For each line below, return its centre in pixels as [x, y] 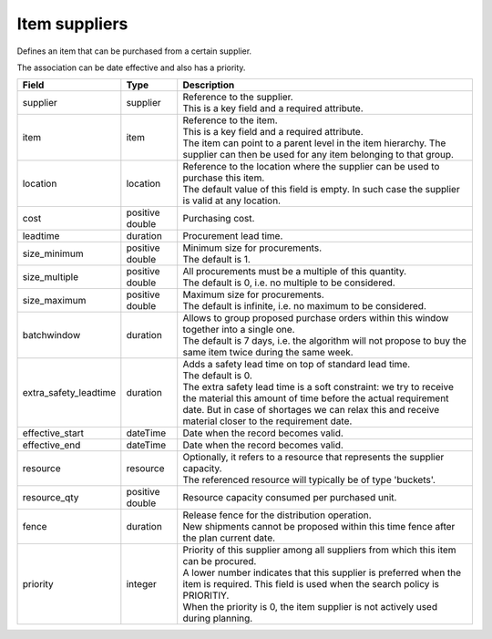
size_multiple [51, 277]
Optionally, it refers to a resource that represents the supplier [313, 458]
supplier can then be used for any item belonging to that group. [318, 155]
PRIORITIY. [206, 595]
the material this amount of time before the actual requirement [316, 398]
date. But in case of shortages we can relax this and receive [311, 410]
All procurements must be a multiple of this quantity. [295, 272]
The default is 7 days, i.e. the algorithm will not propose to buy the [324, 341]
